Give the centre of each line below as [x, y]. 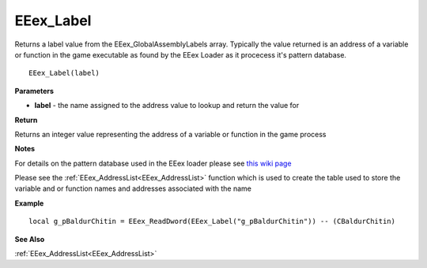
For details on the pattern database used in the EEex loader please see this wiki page [153, 163]
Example [29, 203]
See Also [30, 239]
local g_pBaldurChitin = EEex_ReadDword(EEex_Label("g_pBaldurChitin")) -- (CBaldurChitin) [212, 221]
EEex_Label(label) [64, 73]
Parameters [34, 91]
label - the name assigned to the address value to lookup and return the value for [167, 106]
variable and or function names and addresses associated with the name [133, 188]
